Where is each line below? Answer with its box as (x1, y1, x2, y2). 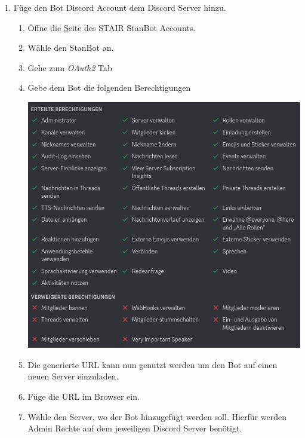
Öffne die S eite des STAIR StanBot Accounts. (27, 21, 196, 33)
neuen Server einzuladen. (27, 370, 119, 382)
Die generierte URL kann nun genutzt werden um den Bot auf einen (27, 358, 278, 370)
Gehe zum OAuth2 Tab (27, 61, 112, 73)
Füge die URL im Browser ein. (27, 390, 140, 403)
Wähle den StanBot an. (27, 41, 114, 54)
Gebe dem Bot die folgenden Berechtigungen (27, 81, 191, 94)
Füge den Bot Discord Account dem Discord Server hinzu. (13, 1, 226, 13)
